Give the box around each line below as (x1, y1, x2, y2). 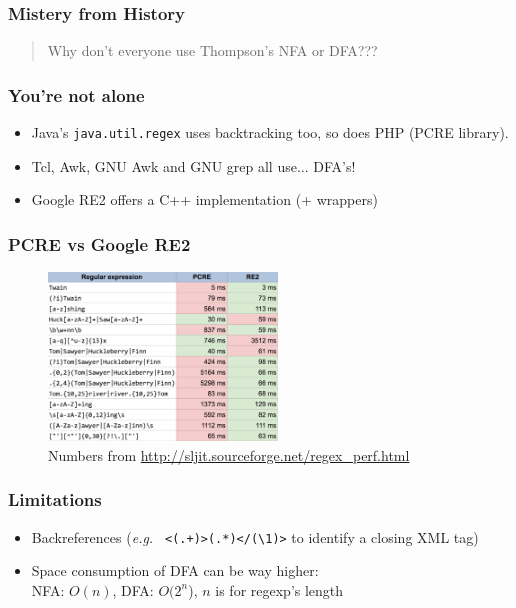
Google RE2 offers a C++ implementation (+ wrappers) (31, 189, 378, 210)
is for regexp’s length (215, 579, 344, 600)
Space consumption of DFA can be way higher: (31, 560, 319, 581)
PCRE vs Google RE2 (8, 231, 191, 256)
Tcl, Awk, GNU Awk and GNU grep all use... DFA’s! (31, 155, 356, 176)
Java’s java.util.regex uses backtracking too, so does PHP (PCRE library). (31, 122, 509, 143)
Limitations (8, 487, 102, 512)
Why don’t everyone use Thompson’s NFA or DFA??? (47, 40, 378, 61)
